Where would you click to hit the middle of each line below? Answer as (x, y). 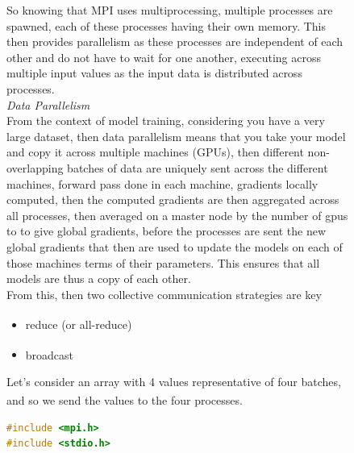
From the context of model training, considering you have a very (166, 121)
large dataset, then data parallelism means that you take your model (176, 136)
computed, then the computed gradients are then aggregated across (173, 199)
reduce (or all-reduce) (79, 324)
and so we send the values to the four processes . (125, 400)
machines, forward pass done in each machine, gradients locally (162, 183)
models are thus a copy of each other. (99, 278)
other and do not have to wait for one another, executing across (164, 57)
